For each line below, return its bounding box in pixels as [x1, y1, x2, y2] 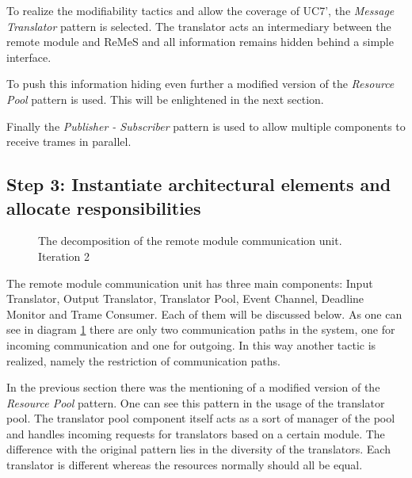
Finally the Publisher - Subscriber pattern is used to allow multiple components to [6, 117, 406, 134]
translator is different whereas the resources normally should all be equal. [6, 457, 363, 473]
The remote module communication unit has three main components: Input [6, 274, 373, 291]
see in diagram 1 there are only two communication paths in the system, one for [6, 321, 395, 338]
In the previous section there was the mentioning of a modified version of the [6, 379, 380, 396]
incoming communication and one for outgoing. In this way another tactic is [6, 336, 376, 353]
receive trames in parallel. [6, 133, 132, 150]
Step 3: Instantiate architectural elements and [6, 172, 391, 197]
